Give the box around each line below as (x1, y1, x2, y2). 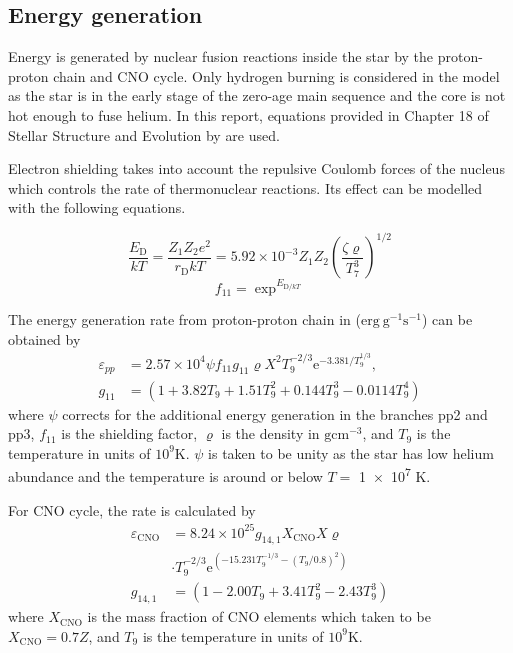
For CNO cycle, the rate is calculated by (8, 499, 256, 520)
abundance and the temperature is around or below (8, 465, 323, 486)
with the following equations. (8, 197, 186, 218)
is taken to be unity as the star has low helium (208, 442, 494, 463)
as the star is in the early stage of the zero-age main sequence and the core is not (8, 85, 506, 106)
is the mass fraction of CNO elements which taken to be (87, 606, 431, 627)
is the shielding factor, (61, 423, 198, 444)
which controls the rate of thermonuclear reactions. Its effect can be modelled (8, 177, 483, 198)
